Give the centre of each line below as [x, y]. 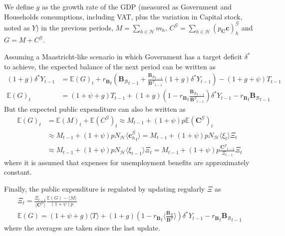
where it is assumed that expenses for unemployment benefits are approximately [127, 162]
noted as [17, 27]
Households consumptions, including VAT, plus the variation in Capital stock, [123, 16]
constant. [18, 172]
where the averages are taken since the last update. [82, 228]
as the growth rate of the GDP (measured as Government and [137, 6]
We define [19, 6]
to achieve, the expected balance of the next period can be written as [110, 66]
